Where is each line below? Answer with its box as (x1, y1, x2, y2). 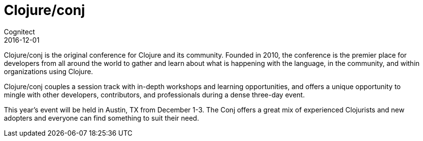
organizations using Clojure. (4, 67, 93, 76)
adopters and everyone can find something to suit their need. (4, 113, 199, 122)
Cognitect (4, 27, 35, 36)
